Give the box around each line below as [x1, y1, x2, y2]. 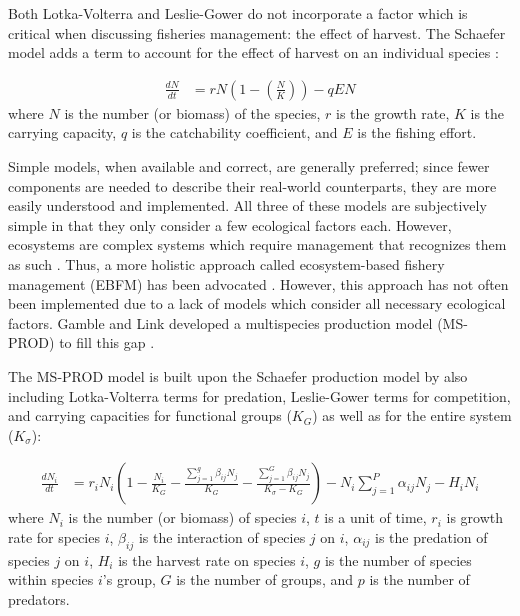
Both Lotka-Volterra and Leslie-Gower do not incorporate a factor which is [8, 3, 468, 23]
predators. [8, 588, 70, 609]
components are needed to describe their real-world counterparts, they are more [8, 175, 497, 196]
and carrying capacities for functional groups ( [8, 405, 292, 426]
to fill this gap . [59, 332, 155, 353]
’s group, [102, 569, 156, 590]
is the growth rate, [335, 102, 450, 123]
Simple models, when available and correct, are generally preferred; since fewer [8, 156, 490, 176]
